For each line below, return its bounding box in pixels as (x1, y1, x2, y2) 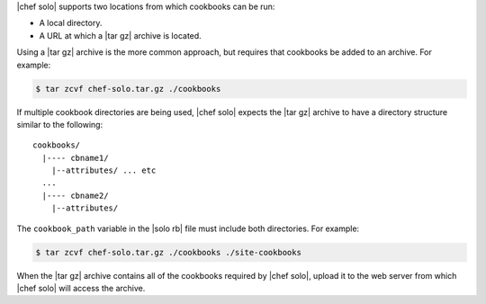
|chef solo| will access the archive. (16, 283, 146, 294)
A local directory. (39, 18, 103, 29)
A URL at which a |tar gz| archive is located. (39, 30, 202, 40)
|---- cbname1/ (41, 153, 109, 163)
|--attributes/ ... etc (50, 165, 157, 175)
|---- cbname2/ (41, 190, 109, 201)
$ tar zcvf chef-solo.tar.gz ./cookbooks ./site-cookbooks (35, 247, 301, 257)
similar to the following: (16, 119, 103, 130)
